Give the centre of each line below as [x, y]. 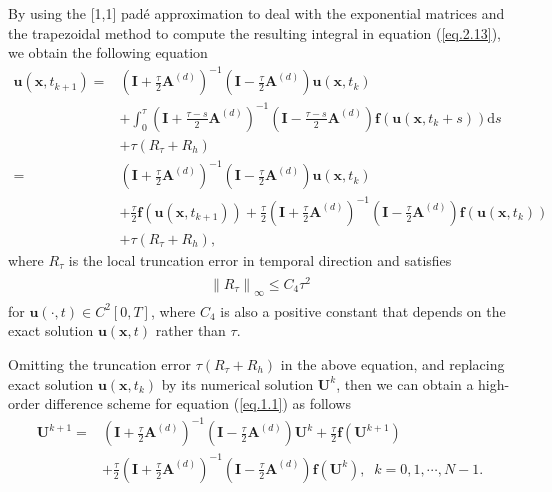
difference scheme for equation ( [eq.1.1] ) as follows [197, 403]
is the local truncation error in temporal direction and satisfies [260, 259]
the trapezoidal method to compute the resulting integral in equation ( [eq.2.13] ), [254, 32]
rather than [190, 330]
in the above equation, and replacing [392, 363]
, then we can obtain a [405, 383]
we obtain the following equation [108, 52]
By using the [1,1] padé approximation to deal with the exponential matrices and [256, 13]
